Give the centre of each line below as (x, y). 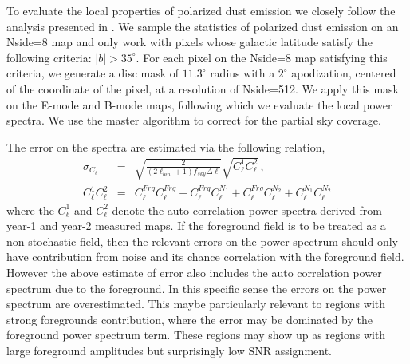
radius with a (242, 73)
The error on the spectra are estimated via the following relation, (166, 146)
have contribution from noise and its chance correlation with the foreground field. (205, 257)
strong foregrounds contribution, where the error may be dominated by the (190, 319)
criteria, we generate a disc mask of (93, 73)
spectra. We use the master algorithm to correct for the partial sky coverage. (194, 120)
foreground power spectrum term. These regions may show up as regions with (196, 335)
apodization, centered (344, 73)
